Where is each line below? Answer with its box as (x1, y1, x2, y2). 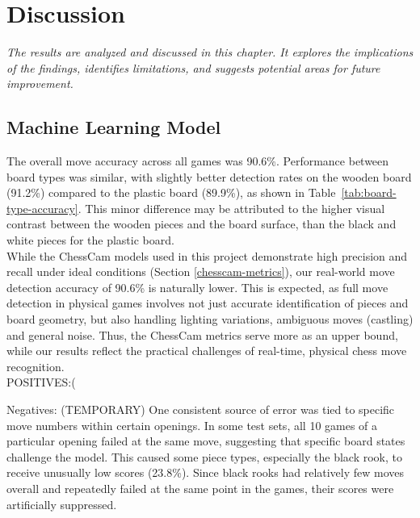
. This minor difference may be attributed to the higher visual (78, 199, 385, 216)
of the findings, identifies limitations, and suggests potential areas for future (6, 59, 380, 76)
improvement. (6, 75, 73, 92)
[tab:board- (341, 184, 397, 201)
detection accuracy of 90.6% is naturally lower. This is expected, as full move (6, 278, 388, 295)
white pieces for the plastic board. (6, 232, 174, 249)
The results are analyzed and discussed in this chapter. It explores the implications (6, 44, 414, 61)
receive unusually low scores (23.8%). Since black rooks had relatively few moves (6, 464, 405, 481)
